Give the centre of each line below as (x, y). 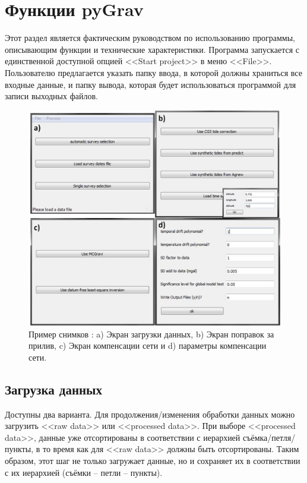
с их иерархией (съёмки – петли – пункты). (84, 472)
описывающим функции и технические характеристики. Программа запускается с (152, 49)
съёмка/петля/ (269, 437)
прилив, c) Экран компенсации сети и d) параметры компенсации (148, 345)
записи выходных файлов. (51, 96)
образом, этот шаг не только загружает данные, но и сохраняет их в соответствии (153, 460)
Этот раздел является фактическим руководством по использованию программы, (150, 38)
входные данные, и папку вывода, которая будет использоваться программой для (151, 84)
